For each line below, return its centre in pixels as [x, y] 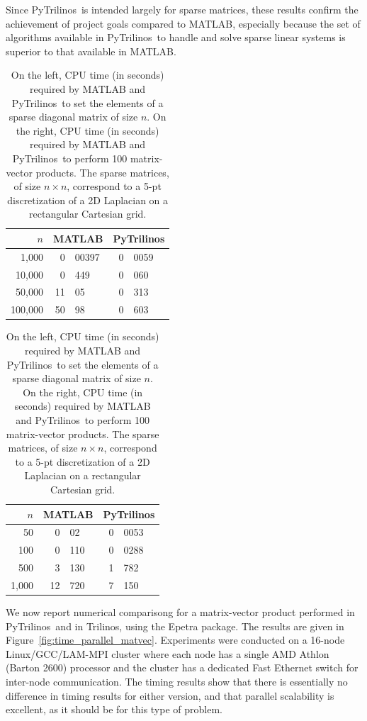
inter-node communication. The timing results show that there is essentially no [177, 681]
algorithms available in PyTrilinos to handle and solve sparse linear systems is [176, 37]
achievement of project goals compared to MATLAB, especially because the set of [183, 23]
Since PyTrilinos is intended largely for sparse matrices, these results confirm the [182, 9]
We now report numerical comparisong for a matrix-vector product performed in [180, 611]
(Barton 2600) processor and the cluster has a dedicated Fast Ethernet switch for [182, 667]
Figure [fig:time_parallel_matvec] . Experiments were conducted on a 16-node [175, 640]
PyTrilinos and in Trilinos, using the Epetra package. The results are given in [175, 626]
